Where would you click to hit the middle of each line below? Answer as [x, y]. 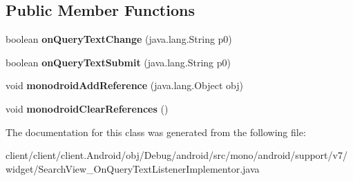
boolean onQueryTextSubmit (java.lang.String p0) [118, 62]
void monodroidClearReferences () [87, 108]
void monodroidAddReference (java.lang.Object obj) [125, 85]
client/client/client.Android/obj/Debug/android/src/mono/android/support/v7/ [176, 155]
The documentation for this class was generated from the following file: [156, 132]
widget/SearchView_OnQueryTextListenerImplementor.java [133, 168]
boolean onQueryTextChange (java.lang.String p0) [119, 39]
